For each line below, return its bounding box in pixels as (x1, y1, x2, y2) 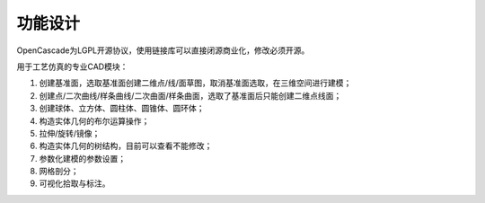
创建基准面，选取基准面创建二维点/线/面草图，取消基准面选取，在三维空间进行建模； (39, 77, 352, 89)
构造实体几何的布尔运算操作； (39, 115, 150, 126)
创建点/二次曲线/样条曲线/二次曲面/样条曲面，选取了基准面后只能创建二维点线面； (39, 90, 342, 101)
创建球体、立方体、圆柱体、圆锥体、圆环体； (39, 103, 205, 114)
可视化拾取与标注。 (39, 178, 110, 189)
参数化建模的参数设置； (39, 153, 126, 163)
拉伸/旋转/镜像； (39, 128, 101, 138)
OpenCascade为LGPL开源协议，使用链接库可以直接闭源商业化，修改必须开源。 (16, 45, 310, 56)
